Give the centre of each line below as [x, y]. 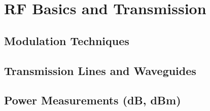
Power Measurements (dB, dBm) [93, 100]
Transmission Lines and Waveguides [100, 70]
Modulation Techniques [67, 40]
